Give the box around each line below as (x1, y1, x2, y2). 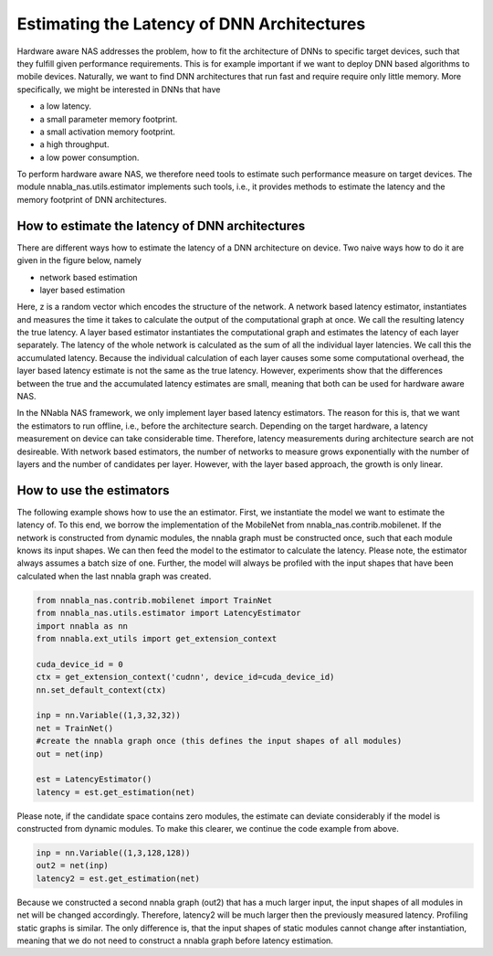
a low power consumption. (39, 152, 140, 163)
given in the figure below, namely (16, 255, 142, 266)
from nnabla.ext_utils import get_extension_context (36, 633, 278, 644)
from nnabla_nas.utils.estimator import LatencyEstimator (36, 608, 301, 619)
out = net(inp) (36, 749, 104, 759)
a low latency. (39, 101, 91, 112)
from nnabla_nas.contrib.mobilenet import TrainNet (36, 595, 273, 605)
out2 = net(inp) (36, 860, 110, 871)
